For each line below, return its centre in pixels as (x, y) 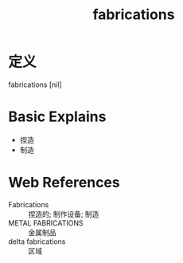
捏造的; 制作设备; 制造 (64, 214)
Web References (64, 183)
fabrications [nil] (35, 84)
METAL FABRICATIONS (46, 223)
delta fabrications (37, 241)
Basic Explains (57, 117)
